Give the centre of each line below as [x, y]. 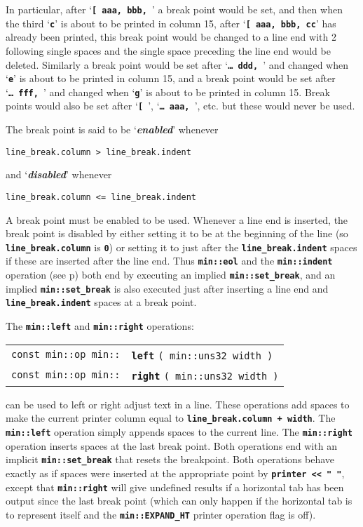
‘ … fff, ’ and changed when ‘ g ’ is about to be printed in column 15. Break [168, 92]
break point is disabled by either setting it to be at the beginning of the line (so [177, 233]
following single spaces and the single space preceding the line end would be [168, 50]
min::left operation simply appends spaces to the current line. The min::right [179, 432]
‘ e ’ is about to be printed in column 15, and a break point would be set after [171, 78]
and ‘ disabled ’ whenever [59, 174]
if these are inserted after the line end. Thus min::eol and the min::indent [169, 261]
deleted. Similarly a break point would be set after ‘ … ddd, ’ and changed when [177, 64]
